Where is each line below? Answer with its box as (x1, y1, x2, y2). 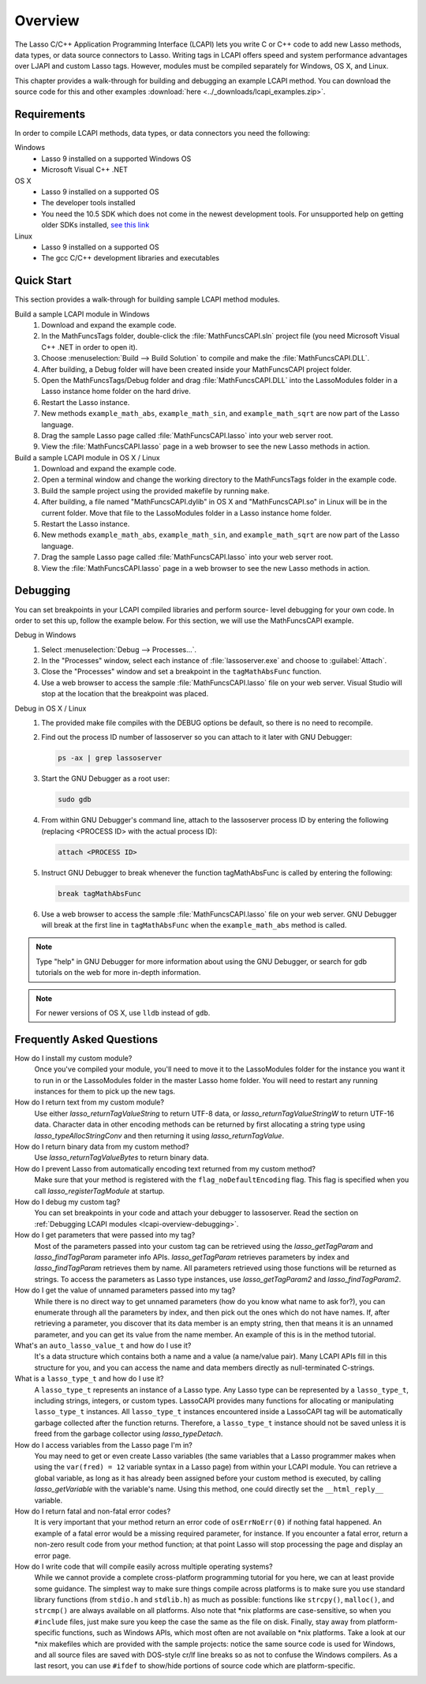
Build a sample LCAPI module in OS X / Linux (14, 452, 161, 462)
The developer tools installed (41, 198, 136, 208)
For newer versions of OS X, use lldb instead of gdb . (35, 1008, 211, 1018)
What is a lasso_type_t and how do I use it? (14, 1374, 165, 1383)
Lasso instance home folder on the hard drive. (41, 387, 191, 396)
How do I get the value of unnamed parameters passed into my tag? (14, 1285, 236, 1295)
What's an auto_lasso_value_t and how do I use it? (14, 1341, 192, 1350)
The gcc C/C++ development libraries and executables (41, 253, 220, 263)
